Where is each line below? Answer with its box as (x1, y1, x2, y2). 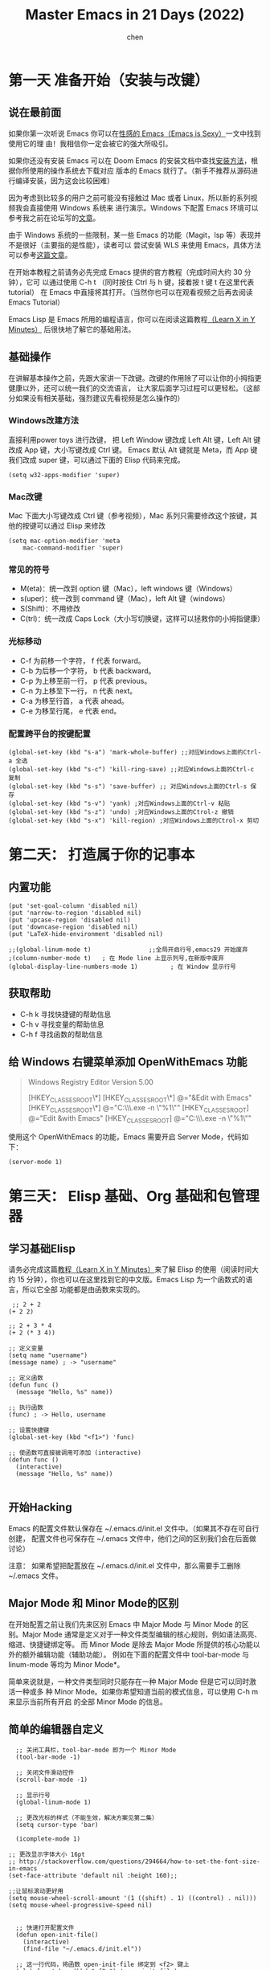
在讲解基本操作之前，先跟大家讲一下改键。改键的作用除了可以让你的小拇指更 (8, 373, 262, 382)
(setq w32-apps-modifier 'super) (8, 471, 121, 479)
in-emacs (8, 1864, 38, 1873)
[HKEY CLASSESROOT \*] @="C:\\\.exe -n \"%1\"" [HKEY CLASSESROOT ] (27, 1103, 249, 1114)
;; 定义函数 (8, 1374, 44, 1383)
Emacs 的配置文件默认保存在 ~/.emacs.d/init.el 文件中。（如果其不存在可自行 (8, 1523, 260, 1533)
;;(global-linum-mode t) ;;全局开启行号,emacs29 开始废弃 (8, 946, 248, 954)
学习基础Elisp (8, 1241, 76, 1255)
